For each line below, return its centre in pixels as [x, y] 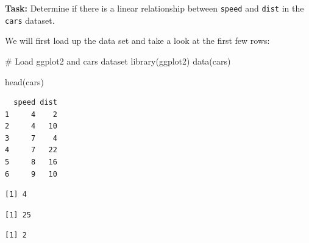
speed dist [35, 103]
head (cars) [24, 81]
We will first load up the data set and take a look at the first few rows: [137, 40]
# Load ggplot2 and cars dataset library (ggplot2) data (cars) [118, 61]
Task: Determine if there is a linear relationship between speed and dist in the [154, 8]
